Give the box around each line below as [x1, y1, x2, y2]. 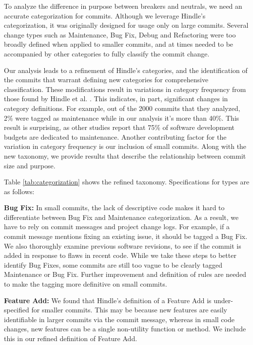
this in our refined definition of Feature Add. [4, 333, 137, 343]
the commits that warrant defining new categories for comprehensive [4, 74, 209, 85]
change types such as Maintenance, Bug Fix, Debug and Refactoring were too [4, 29, 236, 39]
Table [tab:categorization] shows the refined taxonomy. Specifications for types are [4, 177, 250, 187]
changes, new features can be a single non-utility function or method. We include [4, 324, 246, 334]
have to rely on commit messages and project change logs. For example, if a [4, 221, 230, 232]
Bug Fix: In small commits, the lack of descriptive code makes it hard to [4, 202, 225, 213]
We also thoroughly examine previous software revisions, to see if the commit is [4, 240, 241, 251]
